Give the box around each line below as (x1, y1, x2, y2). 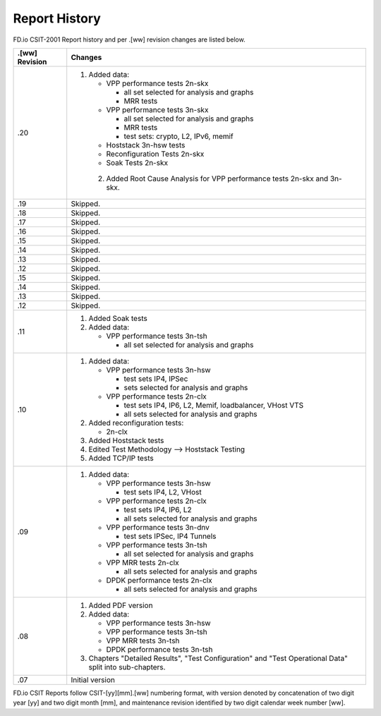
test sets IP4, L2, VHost (123, 487, 202, 497)
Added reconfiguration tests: (88, 418, 184, 427)
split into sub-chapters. (88, 662, 166, 672)
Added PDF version (88, 600, 153, 610)
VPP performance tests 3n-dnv (106, 522, 210, 532)
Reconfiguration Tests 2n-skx (106, 149, 205, 159)
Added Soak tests (88, 313, 147, 323)
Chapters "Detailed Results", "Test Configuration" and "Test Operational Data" (88, 653, 349, 663)
